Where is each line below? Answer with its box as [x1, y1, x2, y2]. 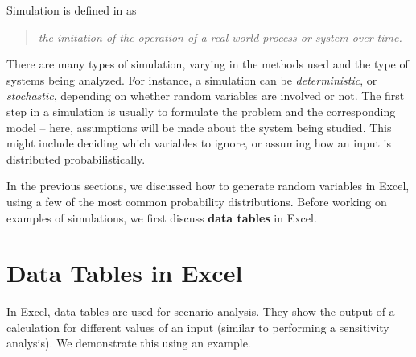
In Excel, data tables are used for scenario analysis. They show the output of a [6, 303, 395, 320]
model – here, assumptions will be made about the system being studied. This [6, 118, 392, 135]
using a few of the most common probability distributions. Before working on [6, 193, 387, 210]
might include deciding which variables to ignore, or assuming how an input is [6, 135, 392, 152]
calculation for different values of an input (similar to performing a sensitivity [6, 318, 389, 335]
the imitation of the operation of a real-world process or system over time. [38, 28, 402, 45]
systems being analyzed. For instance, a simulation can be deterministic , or [6, 71, 377, 88]
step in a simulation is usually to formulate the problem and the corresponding [6, 102, 396, 119]
